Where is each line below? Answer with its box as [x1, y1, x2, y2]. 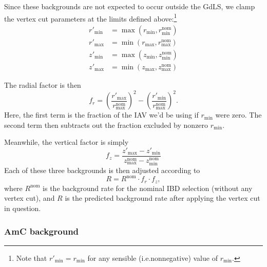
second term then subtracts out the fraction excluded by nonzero [4, 119, 208, 130]
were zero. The [215, 109, 262, 120]
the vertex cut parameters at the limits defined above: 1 [4, 11, 177, 24]
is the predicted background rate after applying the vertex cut [65, 193, 260, 203]
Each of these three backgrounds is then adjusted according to [4, 165, 200, 176]
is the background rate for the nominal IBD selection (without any [43, 182, 253, 193]
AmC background [4, 224, 79, 237]
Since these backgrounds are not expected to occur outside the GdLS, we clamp [4, 1, 255, 11]
